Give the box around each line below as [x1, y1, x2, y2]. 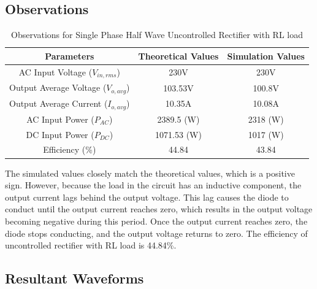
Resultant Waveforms [5, 269, 144, 288]
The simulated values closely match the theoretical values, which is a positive [5, 166, 295, 179]
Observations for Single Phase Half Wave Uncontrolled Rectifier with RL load [10, 28, 303, 41]
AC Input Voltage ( [18, 65, 93, 78]
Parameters [45, 49, 94, 62]
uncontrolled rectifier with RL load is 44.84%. [5, 239, 177, 252]
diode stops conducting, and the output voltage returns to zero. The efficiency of [5, 226, 308, 239]
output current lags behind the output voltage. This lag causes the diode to [5, 190, 289, 203]
